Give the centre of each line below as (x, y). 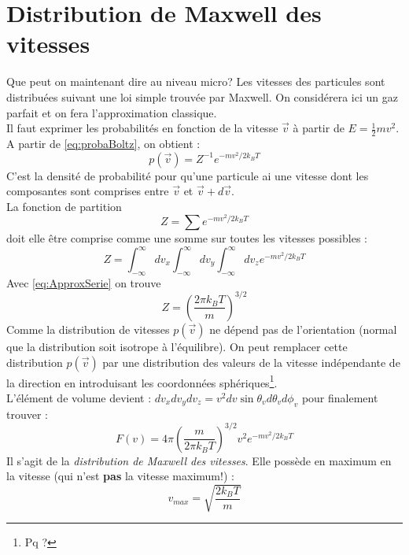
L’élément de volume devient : (79, 397)
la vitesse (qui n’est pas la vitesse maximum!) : (120, 476)
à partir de (319, 128)
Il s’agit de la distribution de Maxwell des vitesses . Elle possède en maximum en (199, 460)
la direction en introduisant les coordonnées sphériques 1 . (142, 381)
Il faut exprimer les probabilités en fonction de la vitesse (142, 128)
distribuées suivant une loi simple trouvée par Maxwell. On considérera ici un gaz (202, 96)
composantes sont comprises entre (88, 191)
